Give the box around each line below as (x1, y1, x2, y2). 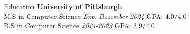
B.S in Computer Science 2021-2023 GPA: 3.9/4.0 (4, 20, 155, 31)
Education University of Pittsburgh (4, 1, 122, 11)
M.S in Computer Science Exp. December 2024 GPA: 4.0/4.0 (4, 11, 187, 21)
